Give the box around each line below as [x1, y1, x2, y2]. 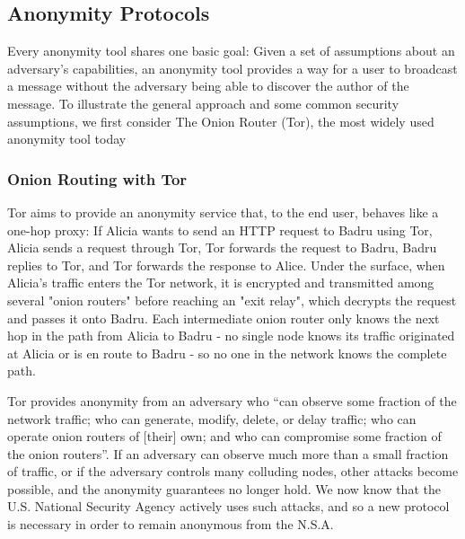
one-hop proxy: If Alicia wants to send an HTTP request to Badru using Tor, [7, 220, 433, 239]
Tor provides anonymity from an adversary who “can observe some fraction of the [7, 391, 457, 410]
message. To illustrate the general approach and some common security [7, 93, 399, 112]
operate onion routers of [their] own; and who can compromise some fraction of [7, 427, 442, 446]
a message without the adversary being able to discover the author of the [7, 76, 409, 95]
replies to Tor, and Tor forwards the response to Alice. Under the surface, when [7, 255, 445, 274]
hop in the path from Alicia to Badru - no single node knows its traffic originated [7, 326, 455, 345]
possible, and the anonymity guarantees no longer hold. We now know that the [7, 479, 441, 498]
